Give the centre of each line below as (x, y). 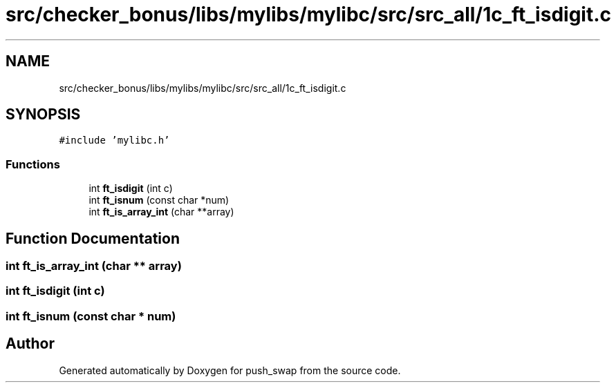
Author (30, 344)
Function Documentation (93, 238)
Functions (33, 164)
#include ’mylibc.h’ (114, 140)
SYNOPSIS (43, 115)
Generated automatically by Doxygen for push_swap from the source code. (230, 370)
